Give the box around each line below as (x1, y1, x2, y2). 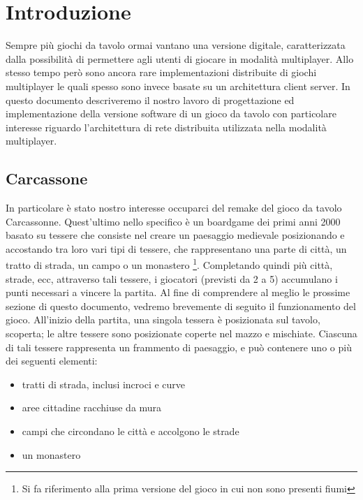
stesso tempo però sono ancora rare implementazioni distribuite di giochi (6, 65, 317, 80)
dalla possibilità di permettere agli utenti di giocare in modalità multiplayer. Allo (6, 51, 354, 66)
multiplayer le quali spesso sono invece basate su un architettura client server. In (6, 78, 350, 93)
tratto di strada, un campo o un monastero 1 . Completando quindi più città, (6, 256, 333, 272)
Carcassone (6, 168, 88, 189)
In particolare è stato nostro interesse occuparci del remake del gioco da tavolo (6, 200, 342, 215)
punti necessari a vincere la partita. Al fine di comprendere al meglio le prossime (6, 285, 350, 300)
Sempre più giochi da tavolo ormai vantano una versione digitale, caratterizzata (6, 38, 346, 52)
